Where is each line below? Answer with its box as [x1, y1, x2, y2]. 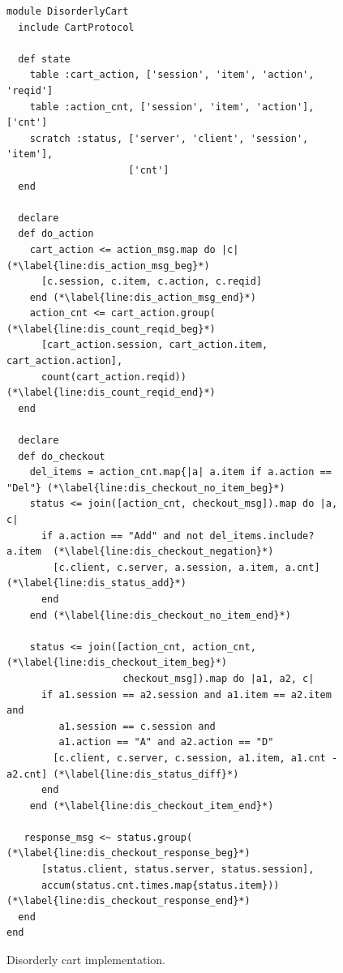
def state [18, 53, 71, 65]
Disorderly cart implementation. [6, 951, 166, 968]
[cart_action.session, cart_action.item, [41, 339, 268, 351]
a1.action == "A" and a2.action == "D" [58, 736, 274, 748]
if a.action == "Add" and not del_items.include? [41, 529, 315, 542]
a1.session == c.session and [58, 720, 216, 732]
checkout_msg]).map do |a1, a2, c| [122, 672, 315, 684]
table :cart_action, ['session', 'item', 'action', [29, 69, 315, 81]
